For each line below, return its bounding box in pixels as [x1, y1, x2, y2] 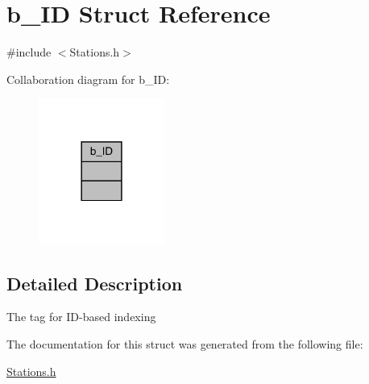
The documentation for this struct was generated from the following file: [6, 335, 363, 352]
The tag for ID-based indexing [6, 308, 156, 325]
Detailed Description [6, 270, 183, 295]
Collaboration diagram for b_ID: [6, 70, 170, 87]
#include [6, 44, 52, 61]
